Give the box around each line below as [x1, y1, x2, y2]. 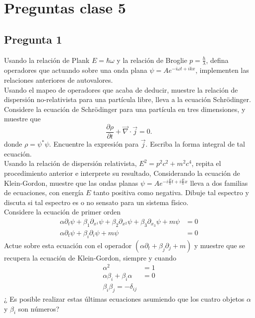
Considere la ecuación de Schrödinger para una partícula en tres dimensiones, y [4, 104, 246, 114]
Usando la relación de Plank [4, 54, 90, 65]
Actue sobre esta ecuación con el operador [4, 240, 132, 250]
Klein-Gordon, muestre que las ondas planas [4, 177, 138, 188]
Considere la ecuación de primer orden [4, 207, 121, 217]
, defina [206, 54, 229, 65]
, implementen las [195, 65, 249, 75]
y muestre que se [194, 240, 245, 250]
